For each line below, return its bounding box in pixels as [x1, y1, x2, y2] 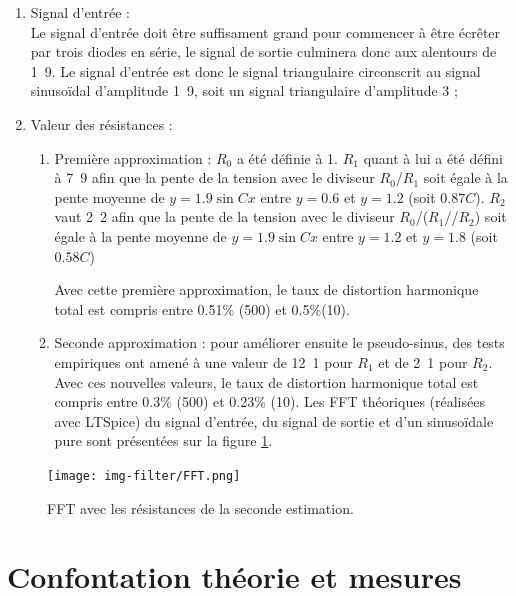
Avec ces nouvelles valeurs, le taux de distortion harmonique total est [54, 371, 479, 392]
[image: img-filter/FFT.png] [47, 468, 241, 483]
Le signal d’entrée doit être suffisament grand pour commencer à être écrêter [30, 21, 501, 42]
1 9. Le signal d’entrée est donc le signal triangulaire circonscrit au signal [30, 60, 481, 81]
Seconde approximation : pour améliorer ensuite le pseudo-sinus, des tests [54, 332, 505, 353]
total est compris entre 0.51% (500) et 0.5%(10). [54, 298, 350, 319]
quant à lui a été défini [363, 147, 503, 168]
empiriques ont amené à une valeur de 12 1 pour [54, 351, 353, 372]
